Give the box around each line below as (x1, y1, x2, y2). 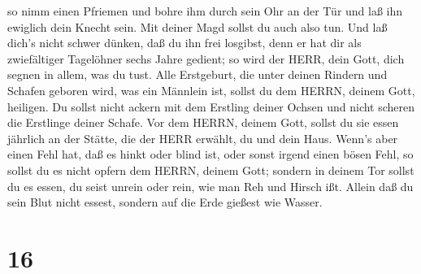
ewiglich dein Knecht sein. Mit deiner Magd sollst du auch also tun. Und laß (7, 18, 388, 35)
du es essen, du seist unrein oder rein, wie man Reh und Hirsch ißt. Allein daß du (7, 177, 414, 194)
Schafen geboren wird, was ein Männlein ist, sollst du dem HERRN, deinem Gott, (7, 81, 415, 98)
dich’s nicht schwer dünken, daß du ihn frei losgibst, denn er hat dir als (7, 34, 362, 51)
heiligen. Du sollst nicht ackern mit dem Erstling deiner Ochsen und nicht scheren (7, 98, 415, 115)
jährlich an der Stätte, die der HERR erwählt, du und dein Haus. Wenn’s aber (7, 129, 398, 146)
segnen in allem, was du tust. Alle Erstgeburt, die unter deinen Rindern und (7, 66, 388, 83)
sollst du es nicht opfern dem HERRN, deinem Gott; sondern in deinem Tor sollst (7, 161, 414, 178)
